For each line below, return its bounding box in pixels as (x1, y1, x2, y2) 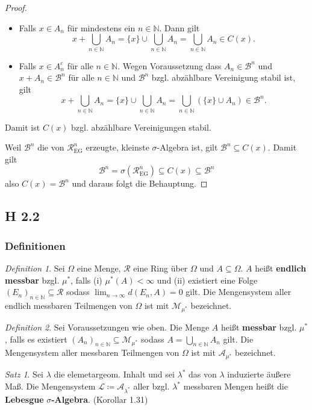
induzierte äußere (227, 368, 291, 380)
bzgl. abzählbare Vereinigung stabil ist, (151, 71, 296, 84)
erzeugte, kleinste (86, 141, 149, 154)
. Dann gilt (159, 21, 200, 34)
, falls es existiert (5, 332, 67, 345)
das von (189, 368, 217, 380)
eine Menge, (76, 262, 121, 274)
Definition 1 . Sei (5, 262, 65, 274)
